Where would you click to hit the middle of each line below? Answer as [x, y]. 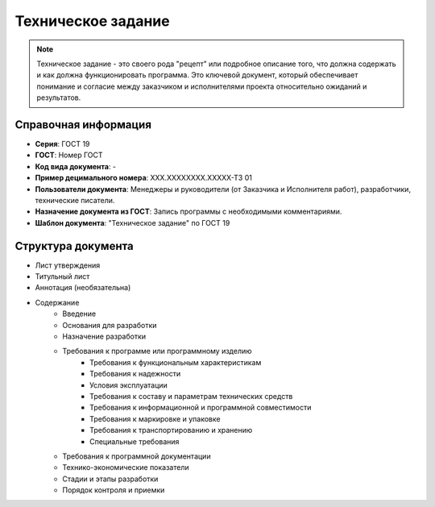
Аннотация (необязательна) [83, 288]
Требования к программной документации [137, 456]
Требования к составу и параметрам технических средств [191, 396]
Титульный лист [62, 276]
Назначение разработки [104, 336]
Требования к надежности [135, 374]
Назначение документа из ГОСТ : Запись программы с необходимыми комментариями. [188, 212]
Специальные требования [135, 441]
